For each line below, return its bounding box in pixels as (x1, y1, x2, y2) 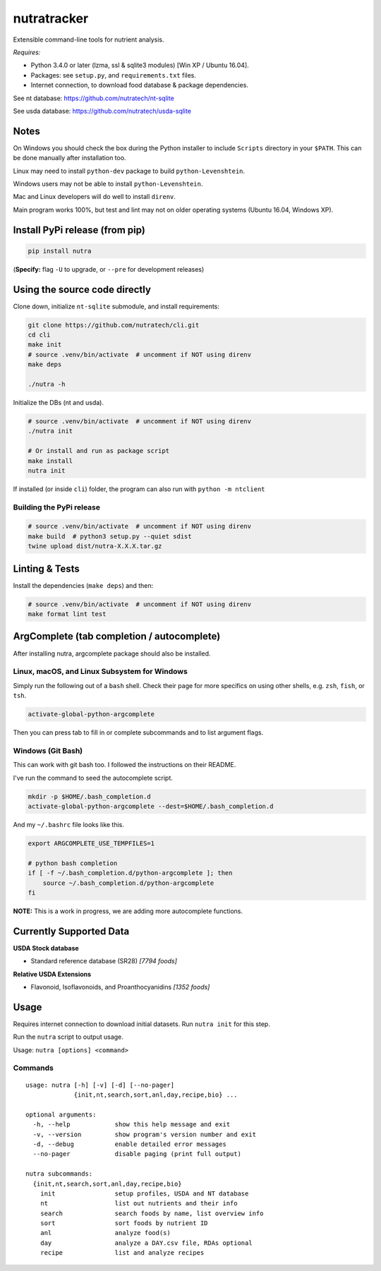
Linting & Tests (13, 562, 80, 574)
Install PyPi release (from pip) (13, 224, 146, 236)
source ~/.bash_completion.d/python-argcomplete (42, 879, 214, 887)
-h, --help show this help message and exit (32, 1121, 231, 1128)
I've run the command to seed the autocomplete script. (13, 773, 173, 782)
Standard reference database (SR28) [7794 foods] (30, 957, 178, 965)
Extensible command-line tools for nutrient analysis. (13, 35, 164, 44)
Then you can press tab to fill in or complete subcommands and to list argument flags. (13, 728, 264, 737)
